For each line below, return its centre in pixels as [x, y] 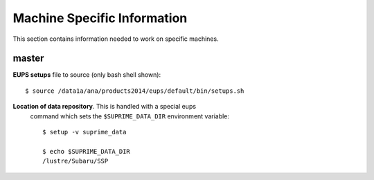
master [28, 58]
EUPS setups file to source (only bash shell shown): [87, 75]
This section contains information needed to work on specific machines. [116, 39]
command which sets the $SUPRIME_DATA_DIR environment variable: [130, 116]
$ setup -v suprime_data [84, 132]
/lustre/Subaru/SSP [75, 161]
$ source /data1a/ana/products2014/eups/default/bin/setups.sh [135, 91]
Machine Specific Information [100, 18]
